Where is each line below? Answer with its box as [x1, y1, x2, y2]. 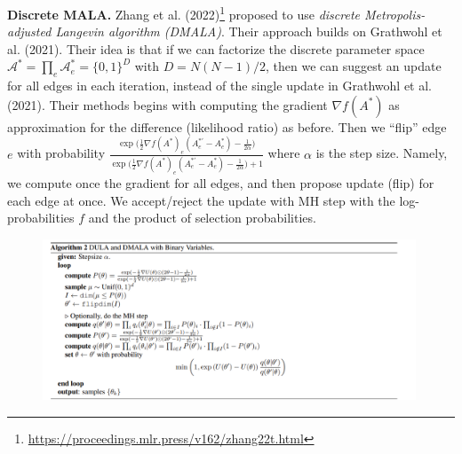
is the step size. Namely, [315, 144, 448, 162]
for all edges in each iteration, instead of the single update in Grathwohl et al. [7, 76, 433, 95]
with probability [17, 144, 106, 162]
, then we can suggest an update [265, 57, 442, 75]
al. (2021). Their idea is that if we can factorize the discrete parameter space [7, 39, 425, 58]
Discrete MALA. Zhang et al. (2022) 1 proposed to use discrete [7, 3, 360, 23]
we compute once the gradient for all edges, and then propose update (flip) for [7, 173, 434, 192]
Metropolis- [364, 4, 426, 23]
